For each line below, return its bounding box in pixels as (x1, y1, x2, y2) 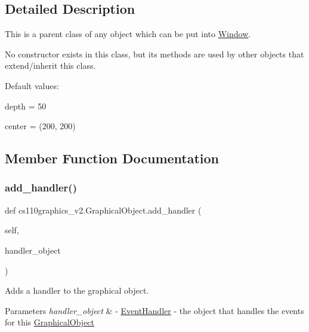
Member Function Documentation (5, 149, 220, 167)
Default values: (5, 79, 59, 92)
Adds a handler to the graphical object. (5, 284, 149, 297)
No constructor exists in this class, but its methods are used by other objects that (5, 47, 304, 60)
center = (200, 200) (5, 120, 76, 132)
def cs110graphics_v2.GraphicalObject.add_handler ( (5, 203, 202, 216)
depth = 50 (5, 99, 47, 112)
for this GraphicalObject (5, 316, 95, 328)
